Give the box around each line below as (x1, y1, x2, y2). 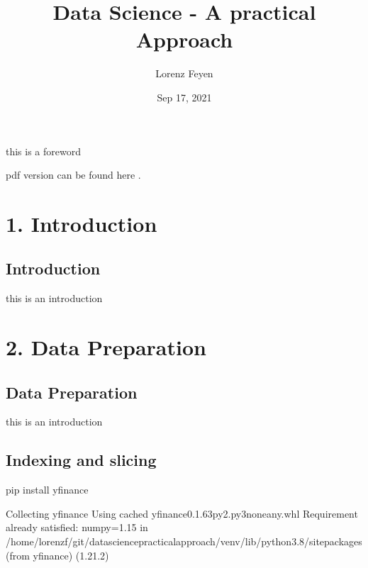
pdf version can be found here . (6, 167, 141, 182)
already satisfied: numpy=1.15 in (6, 520, 148, 535)
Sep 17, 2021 (157, 89, 212, 104)
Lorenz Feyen (155, 66, 213, 81)
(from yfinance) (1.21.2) (6, 547, 109, 562)
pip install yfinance (6, 482, 89, 497)
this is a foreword (6, 143, 82, 158)
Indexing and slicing (6, 449, 157, 471)
